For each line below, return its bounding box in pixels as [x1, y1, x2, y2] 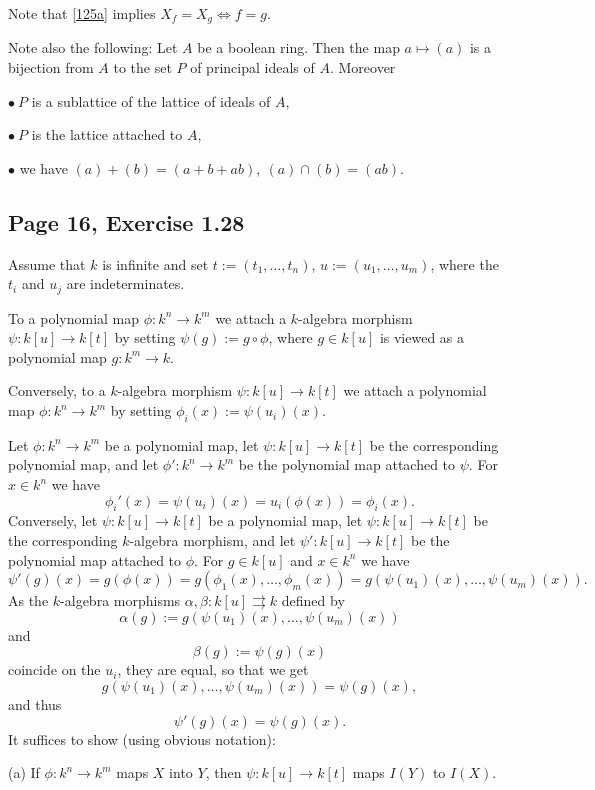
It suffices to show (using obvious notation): [8, 728, 276, 749]
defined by [281, 590, 345, 611]
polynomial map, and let [8, 454, 159, 475]
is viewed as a [379, 327, 465, 348]
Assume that [8, 253, 86, 274]
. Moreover [329, 57, 396, 78]
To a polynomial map [8, 307, 140, 328]
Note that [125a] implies [8, 3, 156, 23]
